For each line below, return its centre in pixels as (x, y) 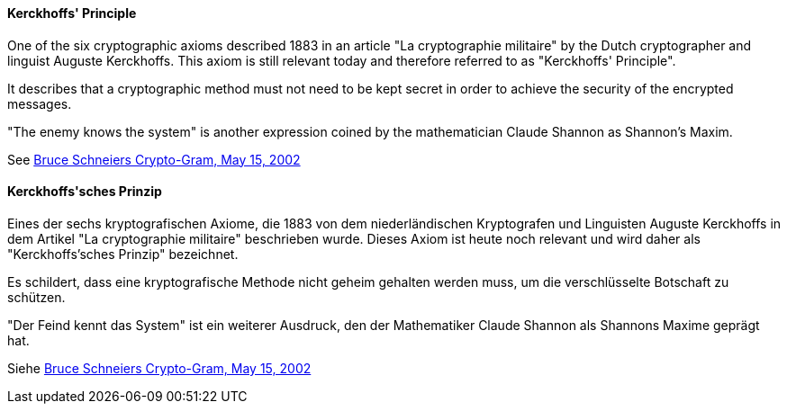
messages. (40, 103)
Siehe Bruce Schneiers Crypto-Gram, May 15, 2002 (159, 368)
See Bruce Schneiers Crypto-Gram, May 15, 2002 (154, 159)
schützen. (36, 297)
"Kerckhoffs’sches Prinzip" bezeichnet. (123, 254)
